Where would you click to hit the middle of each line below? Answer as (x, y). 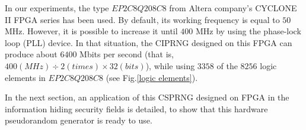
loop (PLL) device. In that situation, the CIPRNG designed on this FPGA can (149, 42)
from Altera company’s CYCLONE (233, 8)
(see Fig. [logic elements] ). (152, 77)
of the (227, 65)
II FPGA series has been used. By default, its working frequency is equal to (142, 19)
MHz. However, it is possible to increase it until (91, 31)
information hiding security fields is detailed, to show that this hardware (136, 108)
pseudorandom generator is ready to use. (79, 120)
